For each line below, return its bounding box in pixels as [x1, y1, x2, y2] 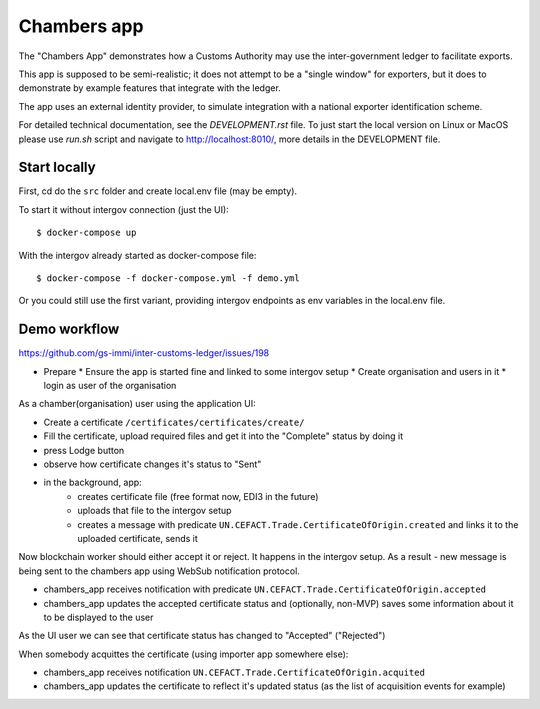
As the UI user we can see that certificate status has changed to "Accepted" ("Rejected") [18, 630, 386, 642]
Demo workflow [18, 321, 120, 338]
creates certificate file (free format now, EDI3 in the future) [77, 490, 319, 502]
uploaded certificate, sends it [77, 532, 199, 544]
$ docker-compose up [36, 227, 137, 239]
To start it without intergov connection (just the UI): [18, 203, 229, 215]
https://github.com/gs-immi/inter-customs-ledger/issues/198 [18, 347, 270, 359]
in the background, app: [43, 476, 142, 489]
